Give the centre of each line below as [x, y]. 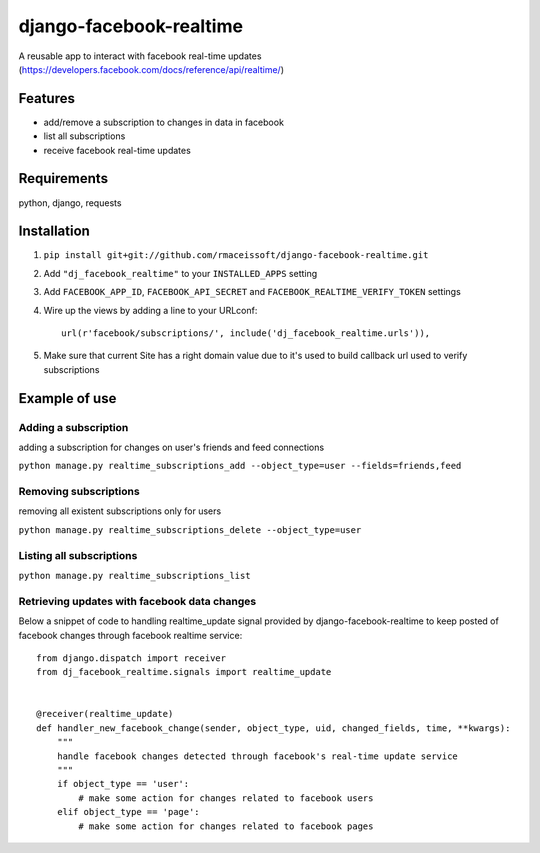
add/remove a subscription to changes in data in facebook [164, 122]
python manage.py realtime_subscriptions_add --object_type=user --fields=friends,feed [240, 466]
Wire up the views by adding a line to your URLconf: [150, 310]
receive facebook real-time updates [117, 150]
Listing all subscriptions [78, 555]
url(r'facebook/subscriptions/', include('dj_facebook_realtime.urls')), [246, 333]
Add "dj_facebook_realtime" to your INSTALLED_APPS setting [180, 273]
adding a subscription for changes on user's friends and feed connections [171, 447]
